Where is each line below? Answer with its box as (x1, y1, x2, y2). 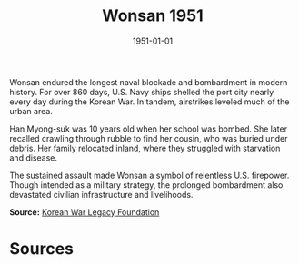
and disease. (9, 152, 57, 163)
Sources (9, 239, 75, 259)
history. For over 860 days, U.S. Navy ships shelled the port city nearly (9, 86, 274, 97)
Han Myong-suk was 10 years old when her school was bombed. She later (9, 123, 288, 134)
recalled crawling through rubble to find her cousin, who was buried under (9, 132, 288, 143)
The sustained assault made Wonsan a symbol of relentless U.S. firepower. (9, 170, 290, 181)
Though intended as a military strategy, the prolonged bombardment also (9, 179, 284, 191)
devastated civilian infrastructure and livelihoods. (9, 189, 194, 200)
